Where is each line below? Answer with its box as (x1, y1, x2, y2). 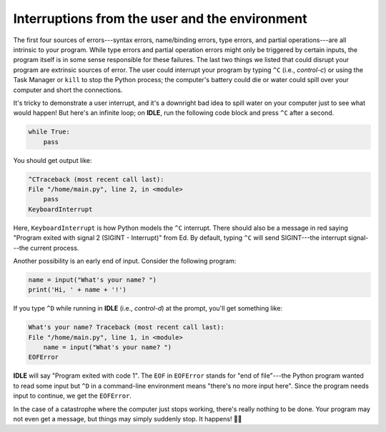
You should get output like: (13, 156, 92, 164)
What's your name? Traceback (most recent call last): (28, 323, 224, 331)
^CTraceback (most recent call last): (28, 175, 164, 184)
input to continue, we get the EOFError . (13, 391, 132, 400)
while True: (28, 128, 71, 136)
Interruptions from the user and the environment (13, 11, 307, 26)
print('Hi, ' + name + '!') (28, 286, 127, 294)
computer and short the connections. (13, 86, 123, 94)
